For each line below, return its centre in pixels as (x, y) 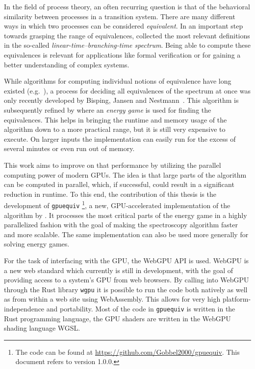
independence (24, 308)
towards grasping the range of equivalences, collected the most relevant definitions (127, 35)
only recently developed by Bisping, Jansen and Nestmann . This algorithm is (121, 100)
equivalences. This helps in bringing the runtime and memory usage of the (115, 119)
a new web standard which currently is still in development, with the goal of (119, 270)
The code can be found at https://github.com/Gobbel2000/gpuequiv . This (127, 352)
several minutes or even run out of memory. (69, 148)
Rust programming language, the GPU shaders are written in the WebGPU (117, 318)
